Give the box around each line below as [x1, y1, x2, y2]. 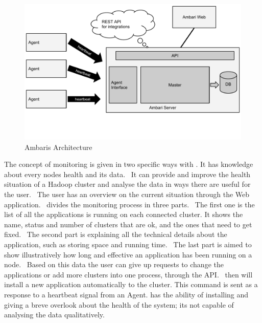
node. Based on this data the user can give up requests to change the [4, 259, 224, 270]
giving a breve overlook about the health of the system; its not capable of [4, 299, 234, 310]
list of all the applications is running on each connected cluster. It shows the [4, 209, 243, 220]
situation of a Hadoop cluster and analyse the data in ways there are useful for [4, 179, 251, 189]
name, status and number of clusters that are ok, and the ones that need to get [4, 219, 252, 229]
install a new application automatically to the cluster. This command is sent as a [4, 279, 258, 290]
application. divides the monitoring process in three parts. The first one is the [4, 199, 255, 209]
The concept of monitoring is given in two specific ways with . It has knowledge [4, 159, 253, 169]
